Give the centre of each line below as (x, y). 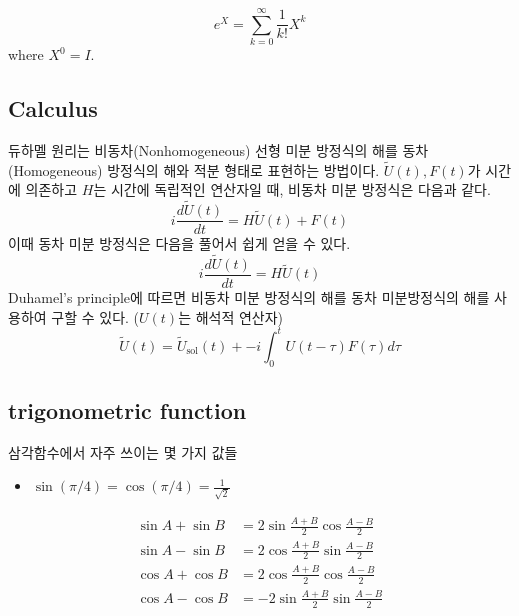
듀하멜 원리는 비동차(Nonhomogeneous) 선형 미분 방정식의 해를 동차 (218, 149)
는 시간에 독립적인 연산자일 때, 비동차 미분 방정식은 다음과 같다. (292, 189)
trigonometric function (127, 409)
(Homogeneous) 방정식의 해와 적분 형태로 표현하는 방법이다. (194, 169)
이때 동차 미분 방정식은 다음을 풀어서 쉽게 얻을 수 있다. (179, 243)
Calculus (53, 108)
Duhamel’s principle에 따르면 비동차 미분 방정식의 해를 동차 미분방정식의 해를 (249, 297)
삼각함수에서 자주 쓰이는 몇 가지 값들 (123, 451)
